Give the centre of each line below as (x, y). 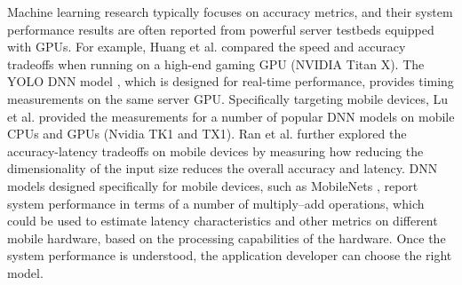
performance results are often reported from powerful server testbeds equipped (221, 29)
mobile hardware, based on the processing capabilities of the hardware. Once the (227, 237)
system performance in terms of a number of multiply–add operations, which (216, 203)
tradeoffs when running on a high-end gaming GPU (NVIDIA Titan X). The (216, 63)
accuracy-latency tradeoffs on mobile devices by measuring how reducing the (215, 150)
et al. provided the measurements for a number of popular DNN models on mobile (231, 116)
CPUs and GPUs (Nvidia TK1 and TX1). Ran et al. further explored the (207, 134)
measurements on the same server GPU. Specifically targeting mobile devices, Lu (228, 98)
